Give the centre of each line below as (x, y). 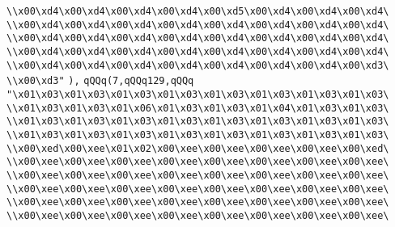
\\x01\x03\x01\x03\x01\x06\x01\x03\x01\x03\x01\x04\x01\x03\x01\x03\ (198, 108)
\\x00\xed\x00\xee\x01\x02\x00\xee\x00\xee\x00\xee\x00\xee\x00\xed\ (198, 148)
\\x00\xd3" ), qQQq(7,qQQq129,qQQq (100, 81)
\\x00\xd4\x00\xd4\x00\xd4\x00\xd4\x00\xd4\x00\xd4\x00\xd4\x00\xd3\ (198, 65)
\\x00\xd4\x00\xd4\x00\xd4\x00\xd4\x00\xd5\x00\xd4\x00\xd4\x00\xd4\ (198, 11)
